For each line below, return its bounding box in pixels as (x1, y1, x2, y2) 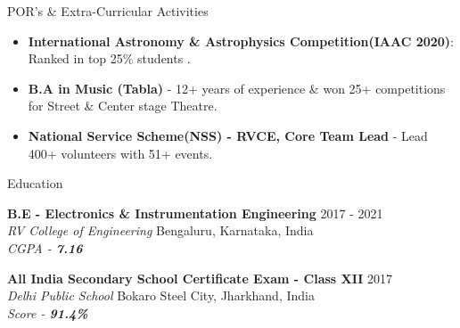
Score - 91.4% (7, 303, 88, 322)
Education (7, 174, 63, 193)
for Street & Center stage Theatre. (28, 96, 218, 115)
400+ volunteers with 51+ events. (28, 143, 213, 162)
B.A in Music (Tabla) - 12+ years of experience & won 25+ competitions (28, 78, 446, 97)
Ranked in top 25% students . (28, 49, 191, 68)
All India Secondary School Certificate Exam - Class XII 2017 (7, 268, 393, 287)
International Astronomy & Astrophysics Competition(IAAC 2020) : (28, 31, 454, 50)
